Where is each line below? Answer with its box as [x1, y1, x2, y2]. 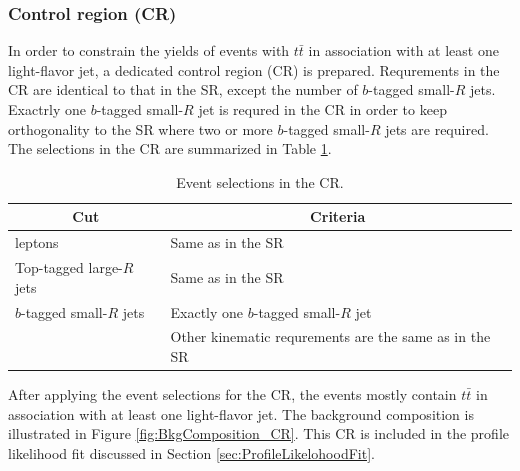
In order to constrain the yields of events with [8, 40, 290, 61]
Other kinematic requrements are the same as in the [170, 326, 491, 347]
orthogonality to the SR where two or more [8, 118, 273, 139]
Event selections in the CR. [176, 171, 344, 192]
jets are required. [385, 118, 489, 139]
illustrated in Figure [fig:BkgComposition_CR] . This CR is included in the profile [8, 423, 509, 444]
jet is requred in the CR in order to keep [198, 99, 447, 119]
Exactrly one [8, 99, 87, 119]
